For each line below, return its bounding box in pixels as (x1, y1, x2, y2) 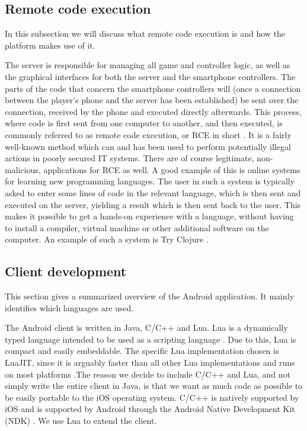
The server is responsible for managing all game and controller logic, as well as (5, 59, 290, 71)
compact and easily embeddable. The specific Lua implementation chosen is (5, 344, 279, 357)
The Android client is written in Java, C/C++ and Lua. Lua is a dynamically (5, 321, 288, 334)
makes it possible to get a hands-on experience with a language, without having (5, 210, 294, 222)
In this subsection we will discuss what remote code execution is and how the (5, 27, 286, 40)
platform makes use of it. (5, 39, 95, 51)
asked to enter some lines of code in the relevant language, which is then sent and (5, 186, 301, 199)
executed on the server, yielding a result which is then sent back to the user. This (5, 198, 301, 210)
